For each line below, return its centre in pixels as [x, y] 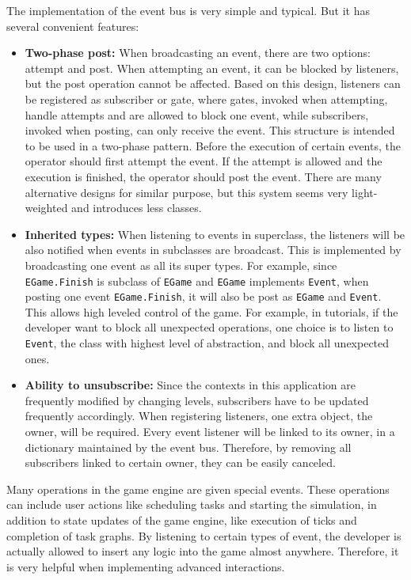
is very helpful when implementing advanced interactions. [146, 566]
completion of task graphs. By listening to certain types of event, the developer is [204, 535]
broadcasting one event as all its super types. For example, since [181, 265]
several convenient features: [73, 26]
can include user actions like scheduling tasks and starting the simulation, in [192, 504]
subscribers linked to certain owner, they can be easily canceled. [180, 462]
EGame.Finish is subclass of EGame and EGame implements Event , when [197, 281]
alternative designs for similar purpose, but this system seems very [186, 192]
